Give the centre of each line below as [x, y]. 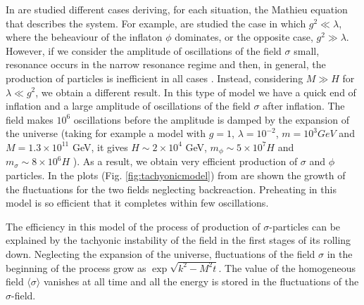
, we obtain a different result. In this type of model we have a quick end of [196, 92]
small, [307, 50]
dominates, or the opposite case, [244, 37]
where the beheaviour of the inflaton [84, 37]
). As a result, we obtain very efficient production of [185, 161]
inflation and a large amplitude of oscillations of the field [128, 106]
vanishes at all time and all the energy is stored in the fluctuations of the [201, 281]
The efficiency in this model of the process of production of [133, 226]
